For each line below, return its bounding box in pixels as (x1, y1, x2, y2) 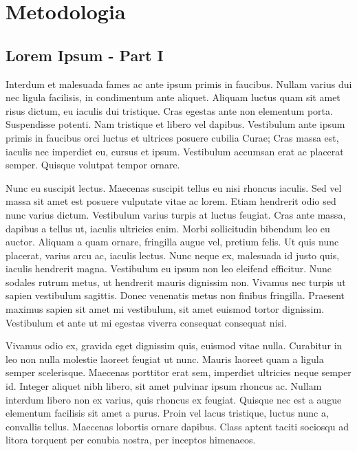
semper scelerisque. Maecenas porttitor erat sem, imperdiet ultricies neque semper (6, 365, 351, 379)
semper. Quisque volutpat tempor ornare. (6, 157, 180, 172)
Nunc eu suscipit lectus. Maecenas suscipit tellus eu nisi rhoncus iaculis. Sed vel (6, 180, 342, 195)
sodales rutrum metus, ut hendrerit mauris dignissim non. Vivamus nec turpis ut (6, 274, 346, 289)
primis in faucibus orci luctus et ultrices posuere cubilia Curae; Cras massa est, (6, 130, 339, 144)
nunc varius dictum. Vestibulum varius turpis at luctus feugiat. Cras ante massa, (6, 207, 346, 221)
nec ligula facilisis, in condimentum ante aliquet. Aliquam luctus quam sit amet (6, 90, 340, 104)
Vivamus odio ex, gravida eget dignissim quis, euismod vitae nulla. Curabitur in (6, 338, 343, 353)
